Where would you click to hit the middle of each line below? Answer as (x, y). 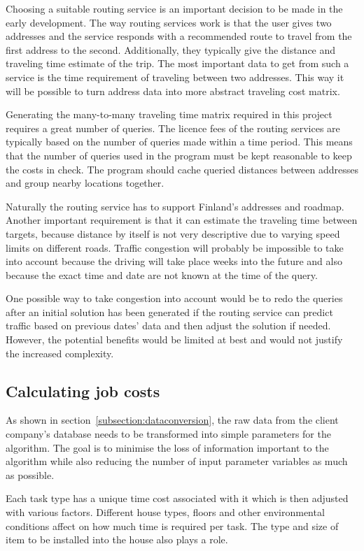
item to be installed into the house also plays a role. (117, 539)
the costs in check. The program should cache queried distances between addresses (182, 169)
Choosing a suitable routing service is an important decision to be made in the (174, 8)
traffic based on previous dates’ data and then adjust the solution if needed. (168, 325)
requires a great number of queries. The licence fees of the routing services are (173, 128)
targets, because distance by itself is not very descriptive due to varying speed (173, 233)
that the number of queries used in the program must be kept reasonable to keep (179, 155)
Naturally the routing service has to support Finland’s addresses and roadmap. (175, 206)
